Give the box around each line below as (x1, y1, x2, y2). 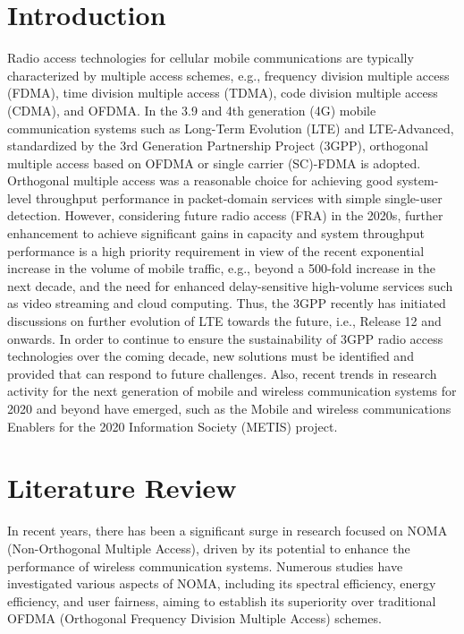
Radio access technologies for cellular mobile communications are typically (7, 48, 414, 67)
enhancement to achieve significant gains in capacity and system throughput (7, 224, 426, 243)
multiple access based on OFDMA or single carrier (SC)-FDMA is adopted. (7, 153, 421, 172)
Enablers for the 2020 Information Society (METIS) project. (7, 416, 338, 435)
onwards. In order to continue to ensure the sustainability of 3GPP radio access (7, 329, 443, 347)
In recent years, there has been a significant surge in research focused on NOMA (7, 521, 448, 540)
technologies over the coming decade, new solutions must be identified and (7, 347, 414, 365)
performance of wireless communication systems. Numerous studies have (7, 556, 403, 575)
